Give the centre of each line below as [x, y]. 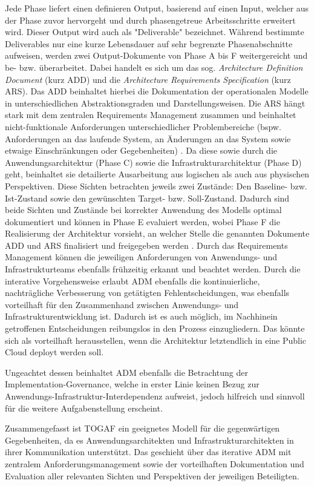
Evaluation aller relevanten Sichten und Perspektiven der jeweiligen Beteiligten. [152, 475]
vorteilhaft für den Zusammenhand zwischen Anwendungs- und [122, 304]
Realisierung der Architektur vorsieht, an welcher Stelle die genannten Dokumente [157, 233]
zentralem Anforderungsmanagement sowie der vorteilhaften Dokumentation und [155, 463]
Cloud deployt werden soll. [54, 352]
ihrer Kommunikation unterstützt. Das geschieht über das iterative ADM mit [148, 452]
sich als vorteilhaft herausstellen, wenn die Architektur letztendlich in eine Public [156, 340]
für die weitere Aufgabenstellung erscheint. [84, 408]
